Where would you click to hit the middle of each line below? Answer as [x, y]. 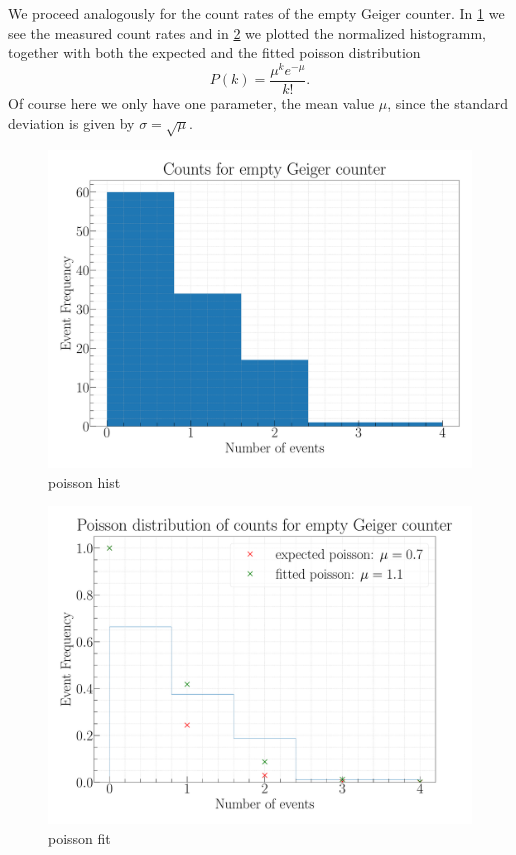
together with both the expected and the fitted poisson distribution [214, 52]
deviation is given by [71, 122]
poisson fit [79, 838]
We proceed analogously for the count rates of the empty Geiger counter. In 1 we [256, 13]
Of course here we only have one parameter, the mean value [191, 102]
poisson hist [84, 481]
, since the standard [447, 102]
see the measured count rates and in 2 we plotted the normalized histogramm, [247, 32]
